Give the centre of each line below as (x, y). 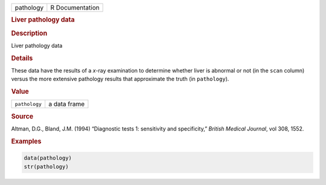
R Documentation (75, 8)
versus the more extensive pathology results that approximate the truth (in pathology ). (120, 79)
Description (29, 33)
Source (22, 116)
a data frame (66, 104)
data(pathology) (48, 158)
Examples (26, 141)
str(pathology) (46, 167)
